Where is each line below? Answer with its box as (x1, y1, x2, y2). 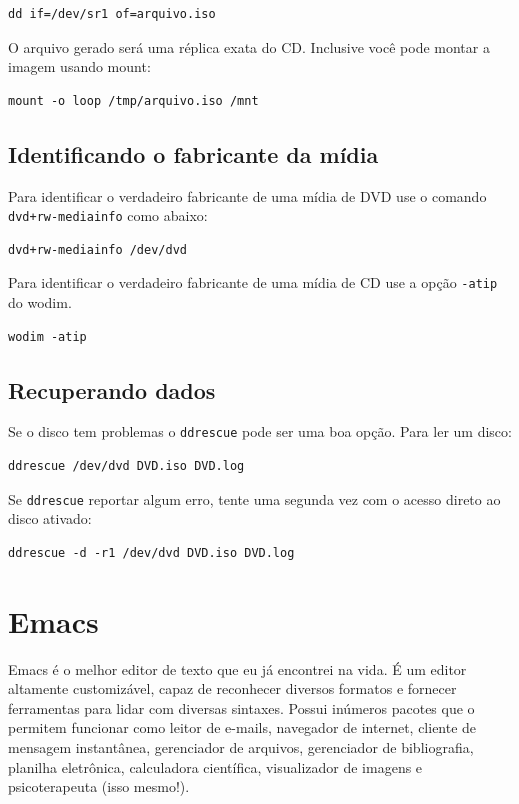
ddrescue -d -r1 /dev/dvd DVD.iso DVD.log (8, 545, 295, 560)
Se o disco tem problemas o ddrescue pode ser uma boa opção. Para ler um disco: (8, 421, 512, 442)
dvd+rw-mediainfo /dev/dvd (8, 242, 187, 257)
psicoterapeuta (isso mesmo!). (8, 776, 190, 797)
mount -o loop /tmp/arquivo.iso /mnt (8, 93, 259, 108)
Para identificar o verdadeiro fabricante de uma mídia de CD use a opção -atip (8, 272, 498, 293)
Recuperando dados (8, 374, 216, 405)
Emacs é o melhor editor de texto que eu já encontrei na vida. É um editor (8, 658, 467, 679)
